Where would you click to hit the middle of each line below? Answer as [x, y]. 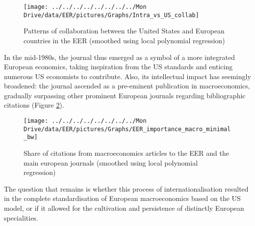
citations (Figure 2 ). [34, 105]
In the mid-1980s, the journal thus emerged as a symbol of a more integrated [119, 57]
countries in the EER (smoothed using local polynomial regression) [124, 40]
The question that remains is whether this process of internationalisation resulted [126, 188]
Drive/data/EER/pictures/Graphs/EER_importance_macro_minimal [127, 129]
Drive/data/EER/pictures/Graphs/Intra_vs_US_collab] [111, 15]
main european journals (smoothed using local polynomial [111, 162]
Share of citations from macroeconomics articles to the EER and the [127, 153]
